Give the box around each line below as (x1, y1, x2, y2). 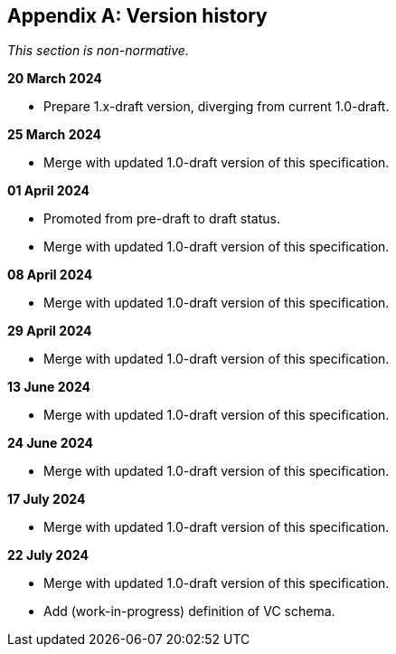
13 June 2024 (7, 379, 90, 395)
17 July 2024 (7, 491, 86, 507)
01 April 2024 (7, 183, 90, 199)
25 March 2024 (7, 127, 101, 143)
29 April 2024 (7, 323, 92, 339)
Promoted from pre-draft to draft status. (43, 211, 280, 227)
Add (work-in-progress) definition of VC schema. (43, 603, 335, 620)
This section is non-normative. (7, 43, 189, 59)
